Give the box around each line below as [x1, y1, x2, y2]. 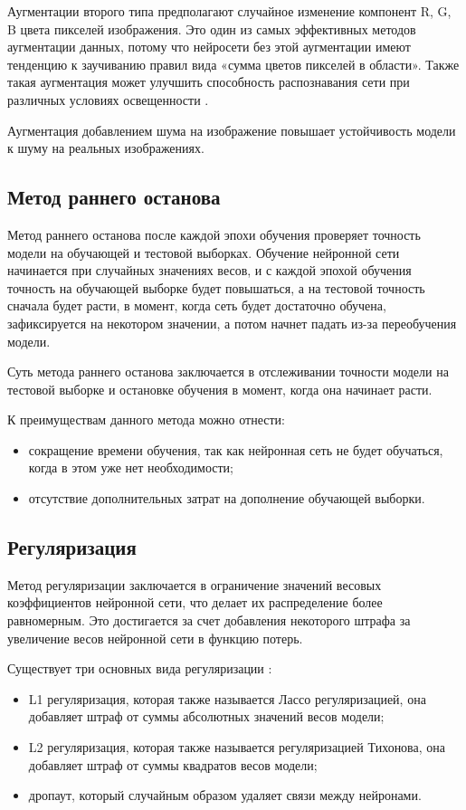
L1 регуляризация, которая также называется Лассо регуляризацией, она [28, 689, 426, 708]
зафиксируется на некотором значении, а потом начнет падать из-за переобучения [7, 313, 457, 332]
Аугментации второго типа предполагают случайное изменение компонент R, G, [7, 2, 452, 20]
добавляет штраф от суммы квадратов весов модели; [28, 755, 318, 774]
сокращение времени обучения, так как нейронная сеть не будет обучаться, [28, 440, 443, 459]
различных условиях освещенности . [7, 90, 209, 109]
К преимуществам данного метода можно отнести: [7, 410, 285, 429]
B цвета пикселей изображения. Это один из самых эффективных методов [7, 19, 416, 38]
